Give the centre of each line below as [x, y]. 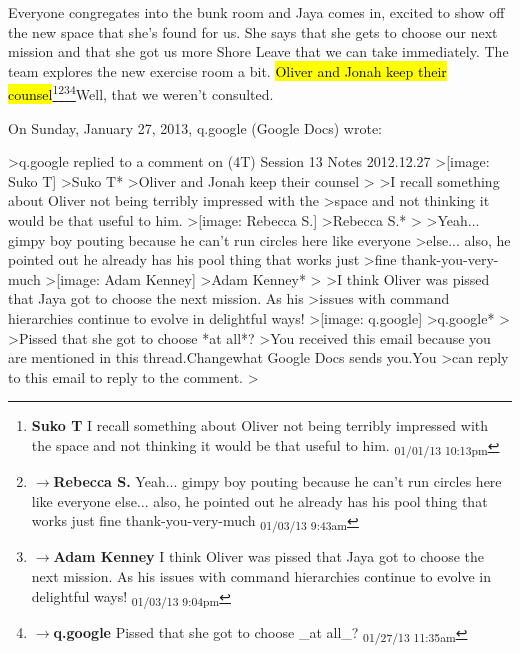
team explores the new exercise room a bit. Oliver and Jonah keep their [227, 70]
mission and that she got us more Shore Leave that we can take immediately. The [258, 51]
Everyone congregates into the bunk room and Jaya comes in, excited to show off [256, 12]
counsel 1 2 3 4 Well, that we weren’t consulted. [141, 93]
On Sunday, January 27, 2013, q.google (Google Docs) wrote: [195, 127]
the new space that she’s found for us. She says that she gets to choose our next [253, 31]
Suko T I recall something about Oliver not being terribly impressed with [260, 425]
